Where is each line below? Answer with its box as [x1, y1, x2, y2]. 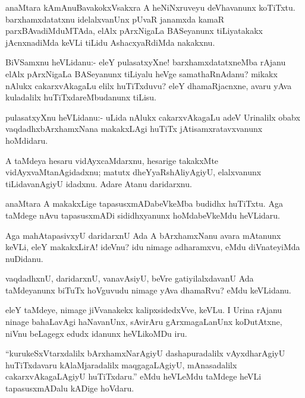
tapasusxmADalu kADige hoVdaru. [5, 382, 134, 394]
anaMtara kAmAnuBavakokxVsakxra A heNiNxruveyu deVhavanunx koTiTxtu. [5, 1, 295, 13]
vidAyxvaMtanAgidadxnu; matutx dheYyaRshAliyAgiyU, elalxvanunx [5, 166, 262, 178]
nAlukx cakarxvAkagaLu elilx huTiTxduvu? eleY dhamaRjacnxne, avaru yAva [5, 79, 292, 91]
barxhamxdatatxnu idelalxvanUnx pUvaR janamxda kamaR [5, 12, 224, 25]
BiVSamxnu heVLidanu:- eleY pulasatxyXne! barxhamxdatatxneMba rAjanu [5, 56, 286, 68]
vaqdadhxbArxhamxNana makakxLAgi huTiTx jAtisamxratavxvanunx [5, 122, 263, 135]
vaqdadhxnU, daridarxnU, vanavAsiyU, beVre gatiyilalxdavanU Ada [5, 272, 254, 285]
